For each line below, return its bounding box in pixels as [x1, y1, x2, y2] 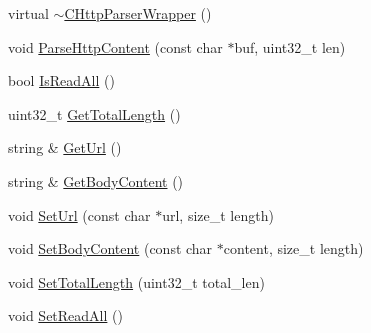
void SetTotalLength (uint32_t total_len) [8, 271, 265, 292]
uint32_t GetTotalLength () [8, 103, 181, 124]
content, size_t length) [223, 238, 364, 259]
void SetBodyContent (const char [8, 238, 213, 259]
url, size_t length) [162, 204, 274, 225]
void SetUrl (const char [8, 204, 151, 225]
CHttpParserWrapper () [64, 3, 212, 23]
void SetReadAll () [8, 305, 123, 326]
